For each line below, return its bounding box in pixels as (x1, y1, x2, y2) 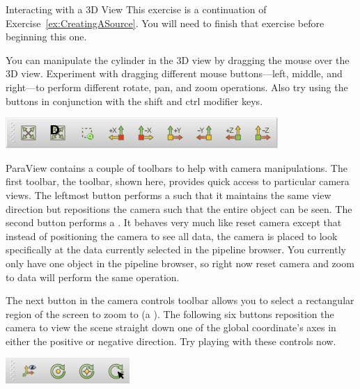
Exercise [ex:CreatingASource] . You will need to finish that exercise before (6, 15, 324, 30)
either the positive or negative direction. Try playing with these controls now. (6, 333, 336, 348)
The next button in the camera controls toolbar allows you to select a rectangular (6, 293, 354, 308)
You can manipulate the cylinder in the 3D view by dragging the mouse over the (6, 52, 350, 67)
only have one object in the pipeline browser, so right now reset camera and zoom (6, 255, 354, 270)
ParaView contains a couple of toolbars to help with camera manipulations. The (6, 160, 347, 175)
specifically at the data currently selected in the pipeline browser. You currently (6, 242, 346, 257)
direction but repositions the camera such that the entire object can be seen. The (6, 201, 352, 216)
